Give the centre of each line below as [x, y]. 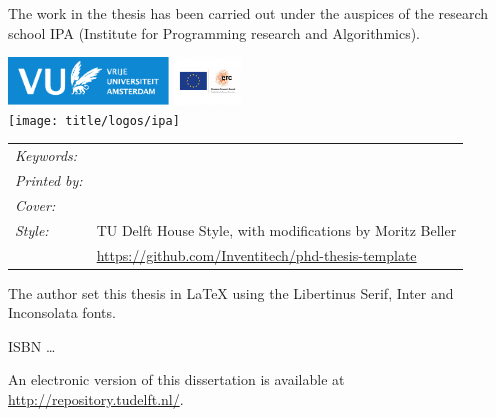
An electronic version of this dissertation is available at [176, 379]
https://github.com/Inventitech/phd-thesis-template [256, 254]
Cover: [35, 204]
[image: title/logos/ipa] [94, 120]
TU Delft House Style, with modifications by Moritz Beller [276, 229]
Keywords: [46, 155]
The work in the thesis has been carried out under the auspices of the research [248, 13]
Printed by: [49, 180]
